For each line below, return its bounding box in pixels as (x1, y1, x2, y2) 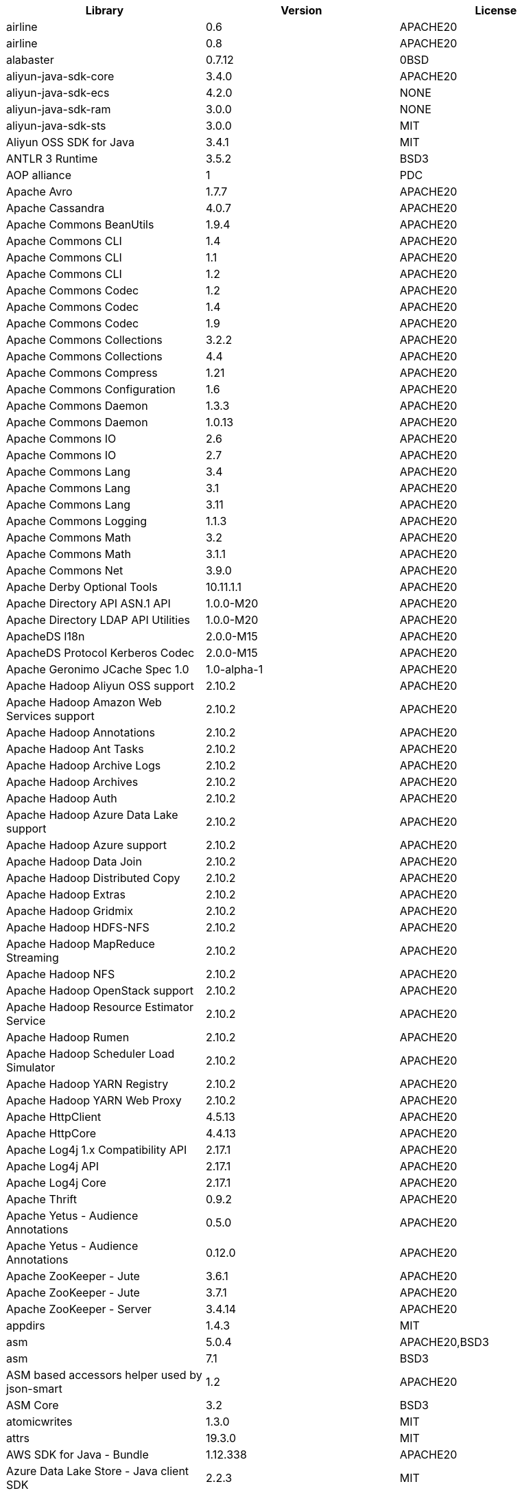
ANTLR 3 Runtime (6, 152, 98, 165)
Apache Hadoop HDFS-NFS (6, 920, 150, 934)
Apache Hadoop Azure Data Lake (6, 808, 178, 822)
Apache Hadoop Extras (6, 888, 126, 901)
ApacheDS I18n (6, 629, 85, 643)
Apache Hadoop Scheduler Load (6, 1047, 175, 1061)
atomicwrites (6, 1415, 73, 1428)
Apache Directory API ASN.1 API (6, 596, 171, 610)
